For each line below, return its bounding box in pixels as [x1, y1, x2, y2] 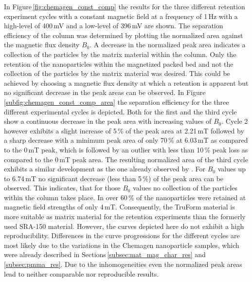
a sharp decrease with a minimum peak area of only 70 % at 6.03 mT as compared [4, 135, 248, 145]
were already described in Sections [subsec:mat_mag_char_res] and [4, 249, 206, 260]
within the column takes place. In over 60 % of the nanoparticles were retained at [4, 192, 246, 202]
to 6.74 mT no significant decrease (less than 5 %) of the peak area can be [4, 173, 224, 183]
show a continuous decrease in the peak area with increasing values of [4, 116, 212, 126]
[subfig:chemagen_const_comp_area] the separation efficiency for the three [4, 96, 229, 107]
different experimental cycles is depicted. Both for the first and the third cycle [4, 106, 237, 116]
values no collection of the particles [133, 183, 238, 193]
